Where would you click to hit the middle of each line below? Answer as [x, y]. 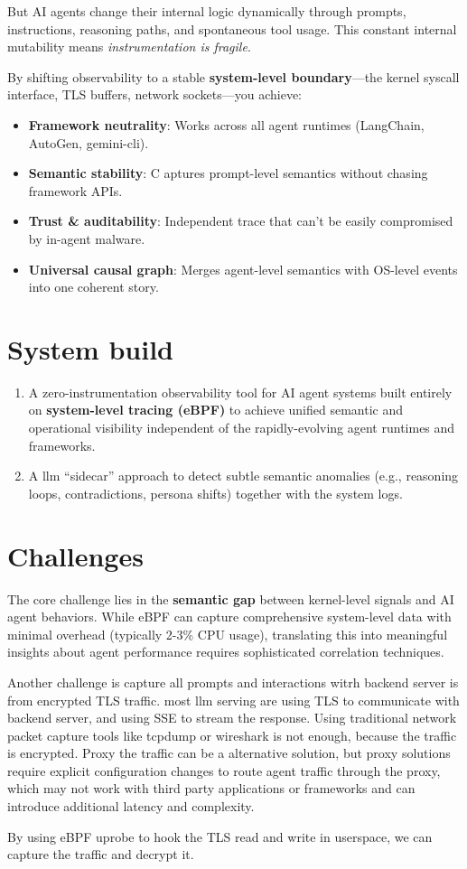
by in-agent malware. [87, 238]
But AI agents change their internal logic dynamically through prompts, [207, 11]
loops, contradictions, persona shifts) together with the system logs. [215, 493]
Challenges [75, 555]
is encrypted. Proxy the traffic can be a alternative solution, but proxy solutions [229, 753]
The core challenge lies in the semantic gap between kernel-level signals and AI [231, 598]
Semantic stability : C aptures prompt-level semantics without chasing [228, 173]
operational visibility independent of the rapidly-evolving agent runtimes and [242, 428]
